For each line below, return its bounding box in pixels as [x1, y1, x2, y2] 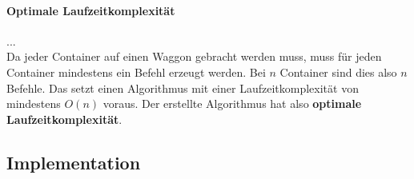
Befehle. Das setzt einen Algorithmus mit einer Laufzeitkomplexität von [6, 79, 359, 96]
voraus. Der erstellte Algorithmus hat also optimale [102, 95, 362, 112]
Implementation [6, 149, 141, 174]
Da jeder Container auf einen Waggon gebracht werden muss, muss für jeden [6, 48, 382, 65]
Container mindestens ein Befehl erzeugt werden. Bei [6, 63, 266, 80]
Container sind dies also [279, 63, 397, 80]
